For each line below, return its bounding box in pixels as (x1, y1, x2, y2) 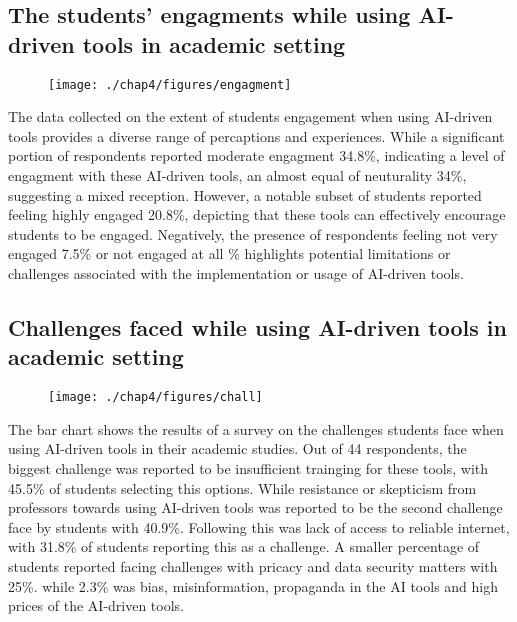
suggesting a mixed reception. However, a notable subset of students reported (8, 184, 482, 205)
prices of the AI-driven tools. (8, 595, 185, 616)
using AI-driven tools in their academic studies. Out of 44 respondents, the (8, 438, 467, 459)
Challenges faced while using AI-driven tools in (8, 311, 507, 342)
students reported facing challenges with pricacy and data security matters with (8, 556, 498, 576)
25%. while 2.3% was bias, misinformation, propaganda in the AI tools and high (8, 575, 499, 596)
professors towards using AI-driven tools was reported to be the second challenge (8, 497, 503, 518)
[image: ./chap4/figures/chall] (48, 390, 263, 405)
